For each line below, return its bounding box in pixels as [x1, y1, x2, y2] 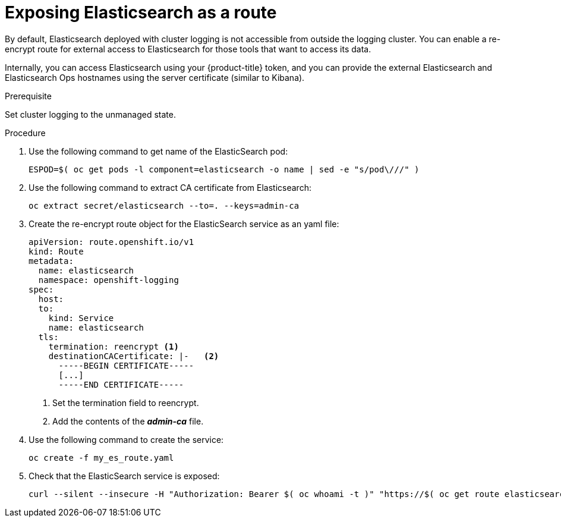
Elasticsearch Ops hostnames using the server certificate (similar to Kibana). [5, 72, 305, 83]
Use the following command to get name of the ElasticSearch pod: [29, 146, 288, 156]
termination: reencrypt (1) [48, 341, 179, 351]
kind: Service [48, 313, 114, 323]
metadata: [29, 256, 74, 266]
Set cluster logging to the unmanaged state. [5, 109, 177, 120]
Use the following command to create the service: [29, 434, 224, 445]
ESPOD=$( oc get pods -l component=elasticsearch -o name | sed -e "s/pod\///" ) [29, 164, 420, 174]
